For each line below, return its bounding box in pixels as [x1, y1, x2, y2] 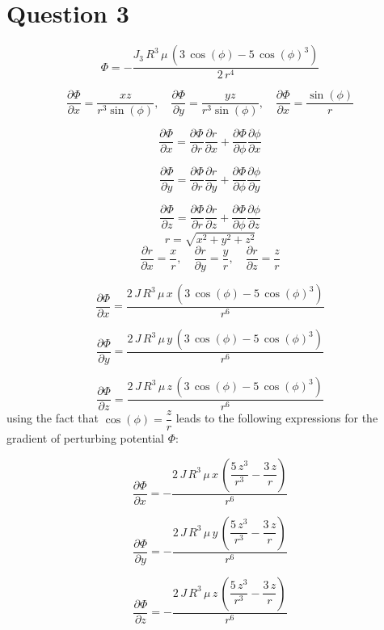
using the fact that [6, 409, 99, 426]
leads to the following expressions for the [175, 409, 378, 426]
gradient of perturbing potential [6, 430, 165, 447]
